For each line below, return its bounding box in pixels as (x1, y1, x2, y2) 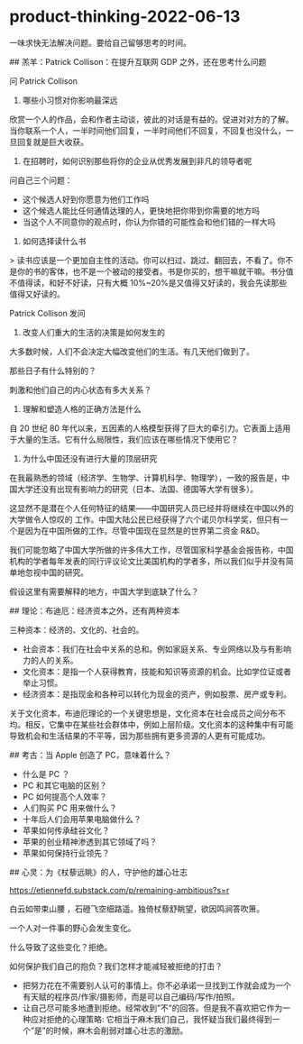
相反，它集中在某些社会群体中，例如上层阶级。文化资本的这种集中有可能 (24, 719, 294, 729)
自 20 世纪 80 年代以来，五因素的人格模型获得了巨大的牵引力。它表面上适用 (9, 422, 291, 434)
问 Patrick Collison (9, 75, 78, 87)
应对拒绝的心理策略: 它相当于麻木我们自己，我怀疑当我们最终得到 (30, 1013, 272, 1024)
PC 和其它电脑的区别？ (22, 780, 107, 791)
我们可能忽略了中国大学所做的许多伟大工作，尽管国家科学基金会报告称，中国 (9, 544, 294, 555)
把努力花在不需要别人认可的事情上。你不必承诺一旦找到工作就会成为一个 (22, 980, 291, 991)
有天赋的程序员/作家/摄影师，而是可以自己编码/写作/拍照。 (22, 991, 240, 1002)
